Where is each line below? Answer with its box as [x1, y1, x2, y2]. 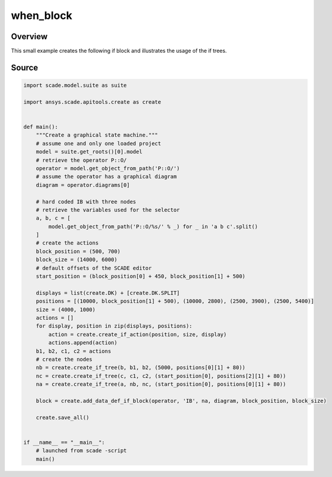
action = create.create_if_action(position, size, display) [48, 331, 227, 338]
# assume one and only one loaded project [36, 140, 161, 147]
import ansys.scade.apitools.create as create [23, 98, 161, 105]
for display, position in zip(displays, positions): [36, 323, 193, 329]
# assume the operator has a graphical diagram [36, 173, 177, 180]
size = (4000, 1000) [36, 306, 96, 313]
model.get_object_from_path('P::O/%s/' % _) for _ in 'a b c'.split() [48, 223, 258, 230]
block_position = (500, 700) [36, 248, 121, 255]
